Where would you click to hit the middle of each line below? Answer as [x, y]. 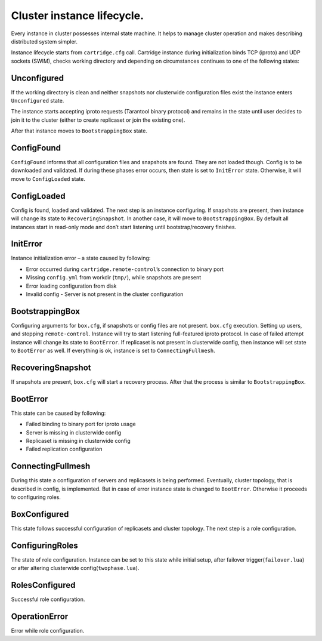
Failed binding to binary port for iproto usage [81, 424]
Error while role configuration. [48, 631]
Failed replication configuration [64, 449]
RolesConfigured [43, 585]
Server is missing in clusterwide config [74, 432]
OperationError [40, 617]
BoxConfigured [40, 514]
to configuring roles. [36, 497]
